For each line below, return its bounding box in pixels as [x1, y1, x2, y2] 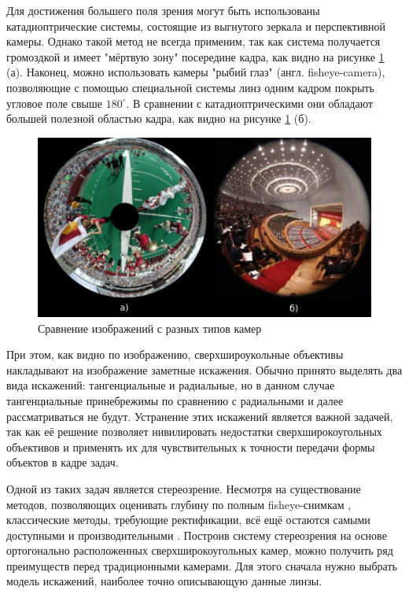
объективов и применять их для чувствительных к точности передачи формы [6, 438, 375, 455]
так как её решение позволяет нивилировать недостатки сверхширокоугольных [6, 423, 382, 440]
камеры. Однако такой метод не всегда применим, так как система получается [6, 33, 381, 50]
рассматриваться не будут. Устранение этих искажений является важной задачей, [6, 408, 393, 424]
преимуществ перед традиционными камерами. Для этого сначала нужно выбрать [6, 557, 397, 574]
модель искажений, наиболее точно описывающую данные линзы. [6, 573, 322, 589]
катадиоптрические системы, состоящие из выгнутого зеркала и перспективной [6, 17, 385, 34]
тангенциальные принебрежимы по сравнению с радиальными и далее [6, 392, 344, 408]
